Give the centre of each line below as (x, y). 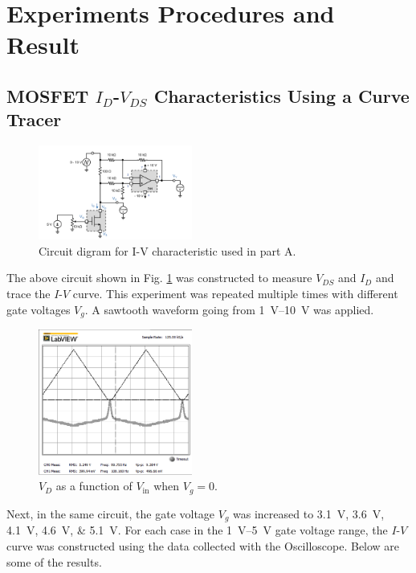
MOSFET (48, 95)
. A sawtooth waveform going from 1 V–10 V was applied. (229, 309)
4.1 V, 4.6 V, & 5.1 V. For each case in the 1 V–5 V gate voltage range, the (197, 530)
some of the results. (54, 561)
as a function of (94, 486)
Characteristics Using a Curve (281, 95)
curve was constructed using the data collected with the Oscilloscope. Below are (203, 545)
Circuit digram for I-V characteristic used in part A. (167, 250)
